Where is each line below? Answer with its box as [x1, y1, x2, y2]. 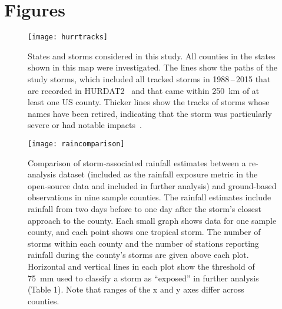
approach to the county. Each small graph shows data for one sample [28, 214, 277, 226]
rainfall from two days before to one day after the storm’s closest [28, 202, 261, 214]
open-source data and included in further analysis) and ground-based [28, 179, 277, 192]
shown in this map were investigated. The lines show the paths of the [28, 61, 277, 73]
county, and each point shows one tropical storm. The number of [28, 226, 261, 238]
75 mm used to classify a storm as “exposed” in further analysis [28, 271, 259, 284]
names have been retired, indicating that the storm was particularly [28, 107, 272, 119]
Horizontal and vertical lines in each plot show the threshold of [28, 260, 255, 272]
